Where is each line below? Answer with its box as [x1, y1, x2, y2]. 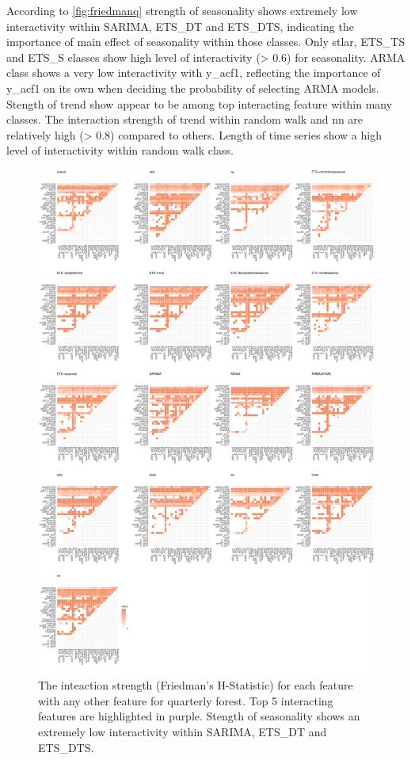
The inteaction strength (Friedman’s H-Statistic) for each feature [38, 677, 353, 693]
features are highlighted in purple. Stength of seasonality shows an [38, 708, 360, 724]
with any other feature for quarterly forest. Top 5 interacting [38, 692, 333, 708]
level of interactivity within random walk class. [6, 142, 234, 158]
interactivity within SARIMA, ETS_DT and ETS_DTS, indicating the [6, 17, 354, 34]
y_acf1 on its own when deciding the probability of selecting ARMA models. [6, 79, 379, 96]
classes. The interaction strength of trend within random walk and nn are [6, 111, 363, 128]
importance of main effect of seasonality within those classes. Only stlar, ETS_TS [6, 33, 405, 50]
